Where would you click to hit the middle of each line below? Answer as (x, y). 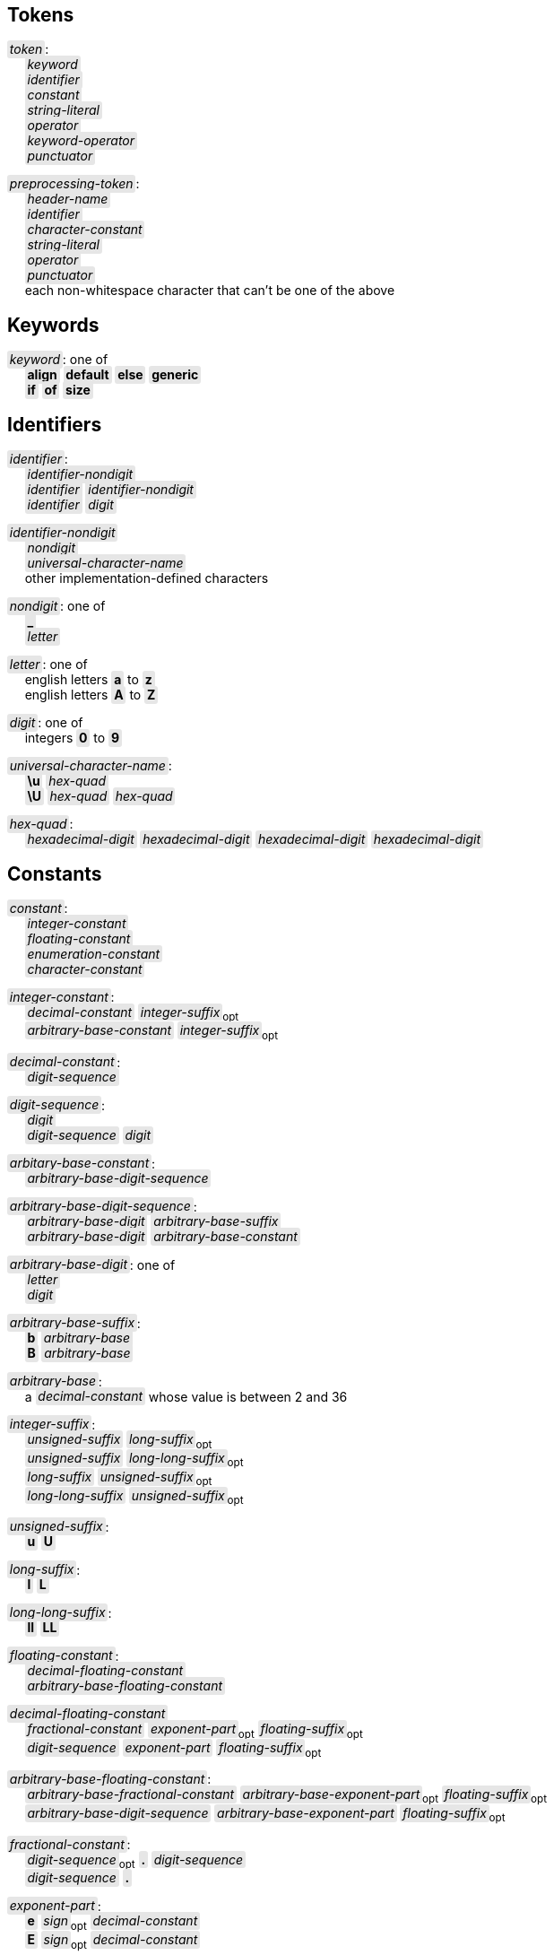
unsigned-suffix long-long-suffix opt (135, 1460)
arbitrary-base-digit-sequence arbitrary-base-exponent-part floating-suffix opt (266, 1815)
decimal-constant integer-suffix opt (133, 1013)
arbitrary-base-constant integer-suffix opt (153, 1032)
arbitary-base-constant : (82, 1163)
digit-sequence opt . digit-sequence (135, 1861)
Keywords (53, 325)
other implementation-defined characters (147, 578)
